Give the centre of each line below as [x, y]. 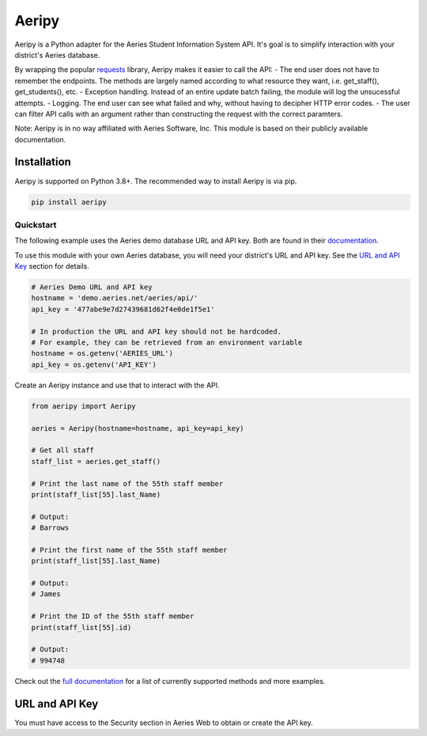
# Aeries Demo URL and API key [92, 287]
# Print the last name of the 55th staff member [127, 483]
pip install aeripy [69, 202]
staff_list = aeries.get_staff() [96, 461]
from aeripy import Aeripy [83, 406]
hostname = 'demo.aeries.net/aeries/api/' [115, 298]
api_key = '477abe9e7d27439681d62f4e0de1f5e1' [123, 309]
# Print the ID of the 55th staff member [113, 616]
